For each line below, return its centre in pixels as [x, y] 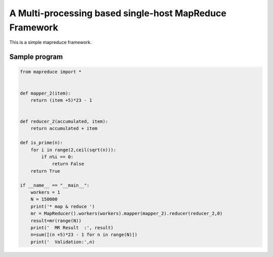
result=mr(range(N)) [56, 221]
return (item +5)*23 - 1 [61, 100]
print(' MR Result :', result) [72, 227]
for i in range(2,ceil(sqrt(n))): [73, 150]
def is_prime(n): [41, 143]
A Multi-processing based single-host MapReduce [118, 13]
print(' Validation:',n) [63, 242]
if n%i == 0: [57, 157]
